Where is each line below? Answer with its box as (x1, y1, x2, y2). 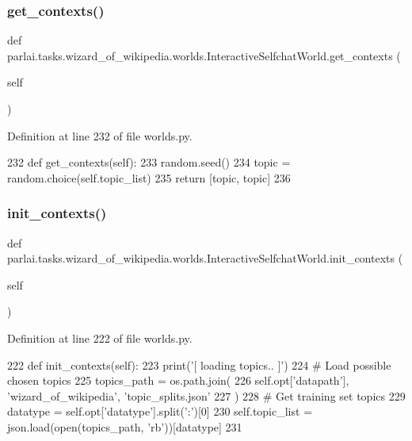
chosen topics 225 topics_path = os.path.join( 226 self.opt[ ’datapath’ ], (7, 372, 349, 389)
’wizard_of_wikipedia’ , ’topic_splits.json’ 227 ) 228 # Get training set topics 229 (7, 387, 406, 404)
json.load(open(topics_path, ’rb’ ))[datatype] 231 (7, 418, 242, 435)
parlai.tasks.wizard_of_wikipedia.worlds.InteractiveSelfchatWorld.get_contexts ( (7, 47, 401, 63)
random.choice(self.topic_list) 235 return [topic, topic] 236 (7, 169, 291, 186)
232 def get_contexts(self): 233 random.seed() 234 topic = (7, 154, 291, 171)
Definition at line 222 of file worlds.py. (7, 329, 193, 346)
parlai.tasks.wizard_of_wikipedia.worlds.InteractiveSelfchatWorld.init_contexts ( (7, 250, 403, 267)
